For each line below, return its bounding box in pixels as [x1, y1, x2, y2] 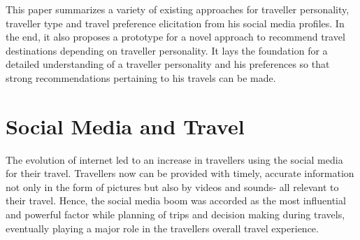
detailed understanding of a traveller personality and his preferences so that [6, 57, 330, 71]
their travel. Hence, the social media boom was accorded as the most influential [6, 193, 346, 208]
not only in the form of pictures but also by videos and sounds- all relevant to [6, 179, 339, 194]
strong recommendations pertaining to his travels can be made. [6, 70, 276, 85]
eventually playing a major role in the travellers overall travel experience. [6, 220, 319, 235]
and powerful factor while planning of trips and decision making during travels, [6, 207, 345, 222]
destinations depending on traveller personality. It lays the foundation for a [6, 43, 328, 57]
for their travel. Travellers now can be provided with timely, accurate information [6, 166, 354, 181]
